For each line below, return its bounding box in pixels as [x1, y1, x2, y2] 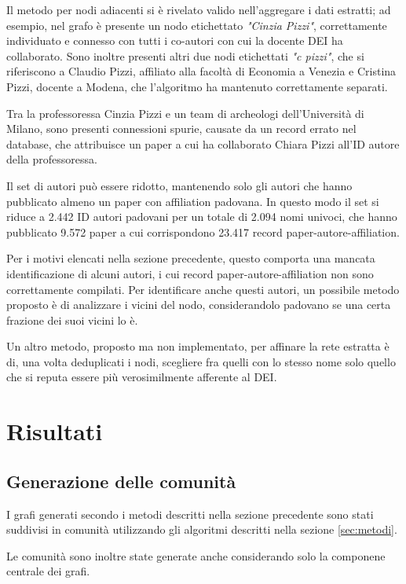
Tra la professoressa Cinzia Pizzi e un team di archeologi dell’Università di [6, 105, 364, 121]
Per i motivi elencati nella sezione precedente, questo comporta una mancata [6, 250, 375, 266]
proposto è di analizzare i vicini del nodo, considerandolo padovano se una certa [6, 296, 391, 313]
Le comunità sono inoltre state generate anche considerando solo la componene [6, 547, 386, 564]
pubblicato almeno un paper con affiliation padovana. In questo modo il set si [6, 193, 379, 209]
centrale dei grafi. [6, 563, 90, 579]
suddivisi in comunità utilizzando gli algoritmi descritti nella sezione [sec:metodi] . [6, 521, 397, 538]
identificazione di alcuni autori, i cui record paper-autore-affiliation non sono [6, 265, 374, 281]
